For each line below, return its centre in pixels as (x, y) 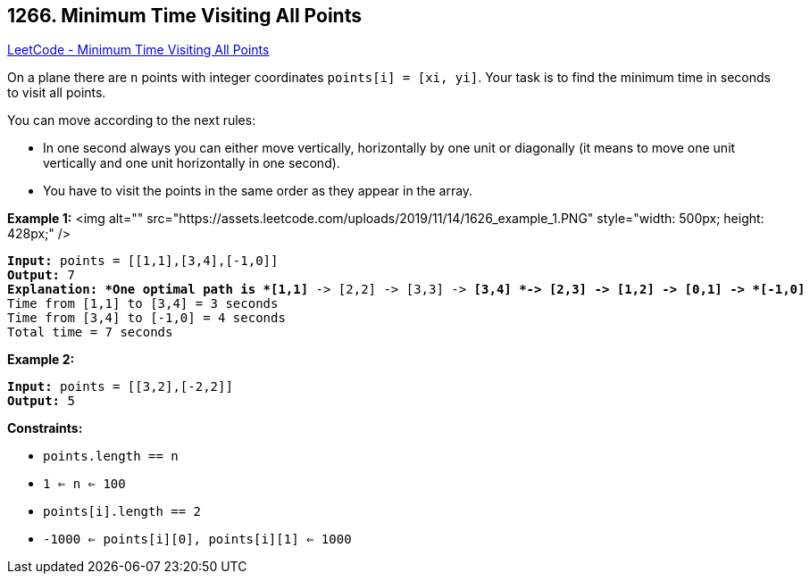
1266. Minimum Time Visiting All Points (184, 16)
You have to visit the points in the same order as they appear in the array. (258, 191)
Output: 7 (41, 275)
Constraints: (45, 428)
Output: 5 (41, 401)
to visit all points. (57, 93)
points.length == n (111, 456)
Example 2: (41, 360)
